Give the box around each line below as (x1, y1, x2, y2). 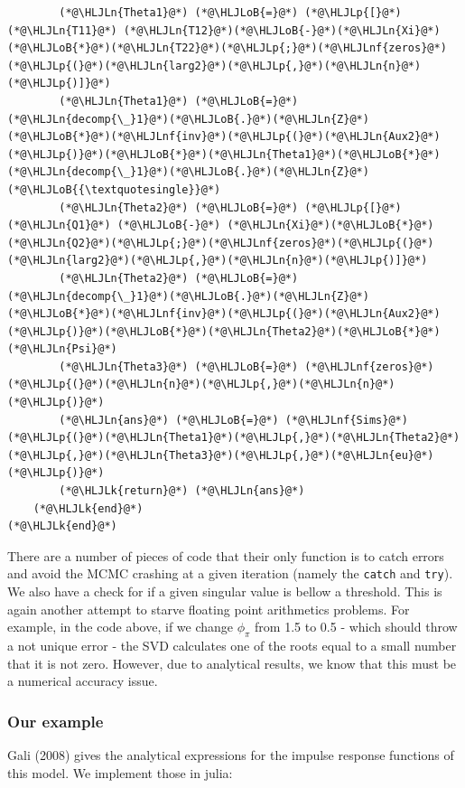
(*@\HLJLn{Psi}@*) (7, 342, 117, 356)
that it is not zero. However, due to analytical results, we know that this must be (7, 653, 457, 672)
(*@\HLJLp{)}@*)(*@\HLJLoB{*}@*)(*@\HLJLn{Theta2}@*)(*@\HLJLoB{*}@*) (7, 324, 441, 338)
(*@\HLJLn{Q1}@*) (7, 219, 111, 232)
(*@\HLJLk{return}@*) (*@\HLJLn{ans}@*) (59, 484, 305, 498)
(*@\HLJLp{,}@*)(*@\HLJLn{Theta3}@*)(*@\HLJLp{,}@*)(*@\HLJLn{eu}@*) (7, 448, 434, 462)
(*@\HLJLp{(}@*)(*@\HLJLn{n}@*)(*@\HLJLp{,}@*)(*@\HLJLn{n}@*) (7, 378, 395, 391)
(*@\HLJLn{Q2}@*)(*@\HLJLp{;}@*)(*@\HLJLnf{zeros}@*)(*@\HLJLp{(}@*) (7, 236, 434, 249)
